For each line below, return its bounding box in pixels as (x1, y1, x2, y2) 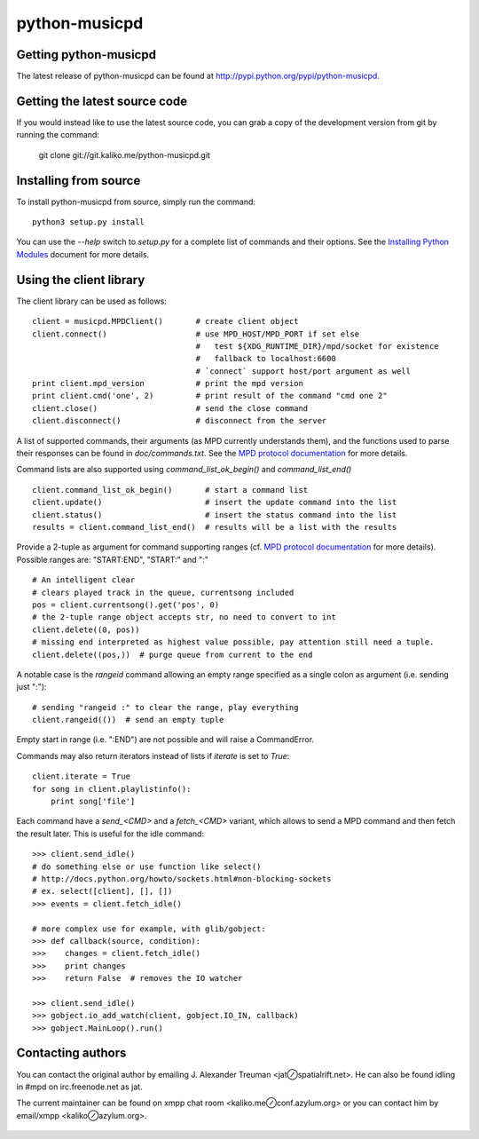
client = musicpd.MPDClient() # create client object (32, 316, 299, 327)
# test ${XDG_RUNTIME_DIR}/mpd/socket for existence (195, 341, 439, 351)
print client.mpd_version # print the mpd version (32, 378, 303, 389)
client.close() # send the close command (32, 403, 309, 413)
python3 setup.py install (32, 218, 145, 227)
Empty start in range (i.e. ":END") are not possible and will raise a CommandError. (16, 734, 315, 745)
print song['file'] (50, 796, 136, 807)
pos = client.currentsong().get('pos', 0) (32, 599, 220, 610)
